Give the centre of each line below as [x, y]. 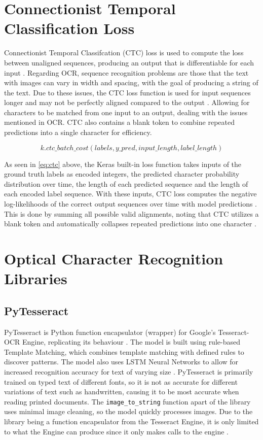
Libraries [36, 278]
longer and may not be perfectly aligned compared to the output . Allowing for [127, 102]
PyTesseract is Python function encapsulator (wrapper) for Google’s [110, 332]
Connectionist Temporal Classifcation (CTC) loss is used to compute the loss [124, 53]
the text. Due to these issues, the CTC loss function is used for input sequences [127, 92]
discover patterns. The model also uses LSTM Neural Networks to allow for [121, 362]
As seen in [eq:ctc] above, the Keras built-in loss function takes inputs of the [123, 164]
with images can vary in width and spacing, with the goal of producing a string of [131, 82]
